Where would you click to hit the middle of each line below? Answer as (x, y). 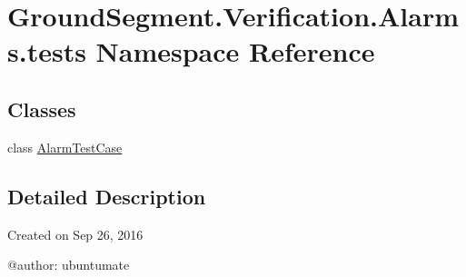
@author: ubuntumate (69, 265)
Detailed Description (107, 196)
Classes (42, 109)
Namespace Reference (235, 51)
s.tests (47, 51)
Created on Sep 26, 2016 (75, 234)
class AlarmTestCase (65, 147)
